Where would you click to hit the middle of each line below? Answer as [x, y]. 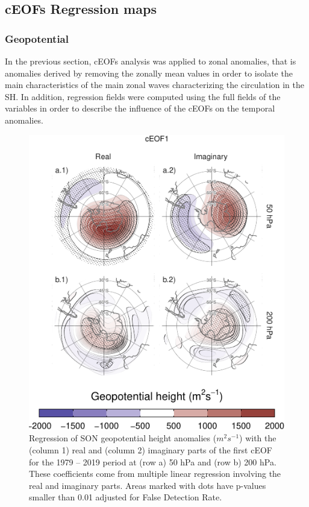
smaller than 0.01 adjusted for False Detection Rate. [126, 497]
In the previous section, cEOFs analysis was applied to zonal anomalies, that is [151, 61]
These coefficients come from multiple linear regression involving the [155, 474]
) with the [258, 438]
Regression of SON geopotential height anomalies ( [123, 438]
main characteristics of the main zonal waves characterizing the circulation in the [154, 85]
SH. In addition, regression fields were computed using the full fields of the [143, 96]
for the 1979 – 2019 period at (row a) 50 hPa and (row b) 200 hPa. [153, 461]
